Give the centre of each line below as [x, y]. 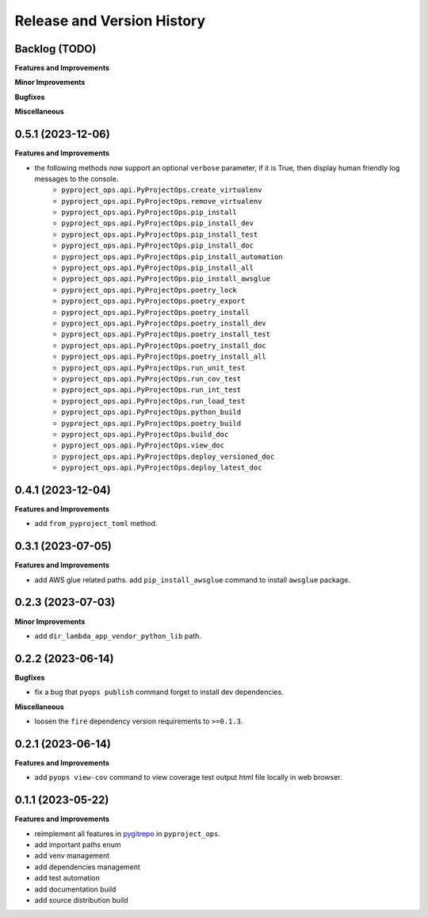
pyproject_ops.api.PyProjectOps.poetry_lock [149, 290]
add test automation [67, 878]
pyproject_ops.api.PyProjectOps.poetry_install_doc [164, 345]
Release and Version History [110, 21]
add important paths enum [78, 845]
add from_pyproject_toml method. [96, 524]
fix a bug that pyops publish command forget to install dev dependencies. [159, 692]
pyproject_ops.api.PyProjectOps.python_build [151, 412]
